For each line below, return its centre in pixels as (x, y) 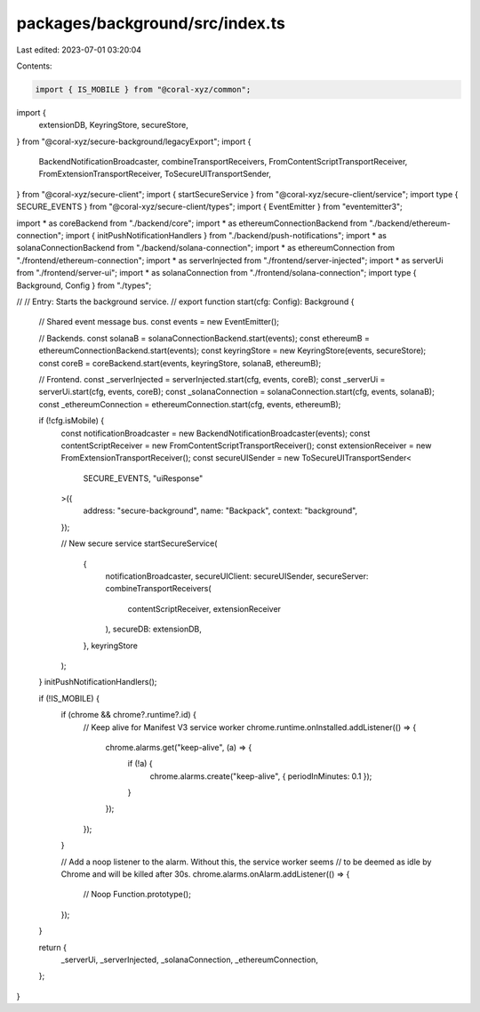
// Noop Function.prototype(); (137, 895)
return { (52, 947)
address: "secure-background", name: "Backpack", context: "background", (220, 510)
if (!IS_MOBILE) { (69, 698)
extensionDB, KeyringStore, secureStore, (113, 125)
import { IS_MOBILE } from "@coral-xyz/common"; (143, 89)
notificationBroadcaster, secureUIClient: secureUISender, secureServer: (237, 576)
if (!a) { (140, 764)
